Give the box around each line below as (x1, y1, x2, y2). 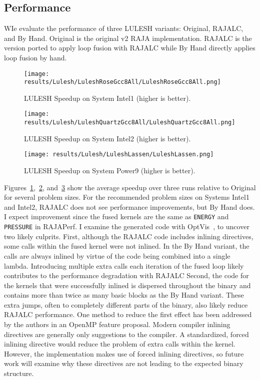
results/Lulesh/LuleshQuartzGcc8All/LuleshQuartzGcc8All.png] (24, 119, 235, 126)
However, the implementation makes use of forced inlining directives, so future (4, 348, 244, 359)
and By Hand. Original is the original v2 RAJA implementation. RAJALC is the (4, 32, 252, 43)
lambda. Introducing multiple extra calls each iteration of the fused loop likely (4, 260, 244, 271)
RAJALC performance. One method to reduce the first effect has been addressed (4, 309, 252, 320)
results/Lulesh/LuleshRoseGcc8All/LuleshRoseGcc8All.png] (24, 78, 221, 86)
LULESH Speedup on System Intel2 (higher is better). (24, 133, 191, 143)
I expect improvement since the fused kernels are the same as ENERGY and (4, 211, 229, 222)
